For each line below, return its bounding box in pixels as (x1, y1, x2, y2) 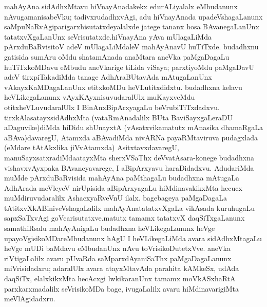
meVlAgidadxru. (4, 293, 55, 304)
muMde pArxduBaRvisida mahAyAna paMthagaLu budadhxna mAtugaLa (4, 172, 239, 183)
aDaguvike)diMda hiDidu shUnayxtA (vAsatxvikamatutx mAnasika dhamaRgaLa (4, 122, 263, 133)
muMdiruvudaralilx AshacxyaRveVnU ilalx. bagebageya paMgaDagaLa (4, 192, 227, 203)
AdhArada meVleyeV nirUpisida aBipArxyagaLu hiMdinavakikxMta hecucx (4, 182, 242, 193)
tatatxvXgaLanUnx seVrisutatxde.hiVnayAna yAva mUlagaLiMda (4, 31, 212, 42)
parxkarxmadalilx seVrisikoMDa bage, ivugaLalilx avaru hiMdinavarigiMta (4, 283, 239, 294)
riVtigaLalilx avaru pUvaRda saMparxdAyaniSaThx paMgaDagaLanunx (4, 252, 232, 263)
